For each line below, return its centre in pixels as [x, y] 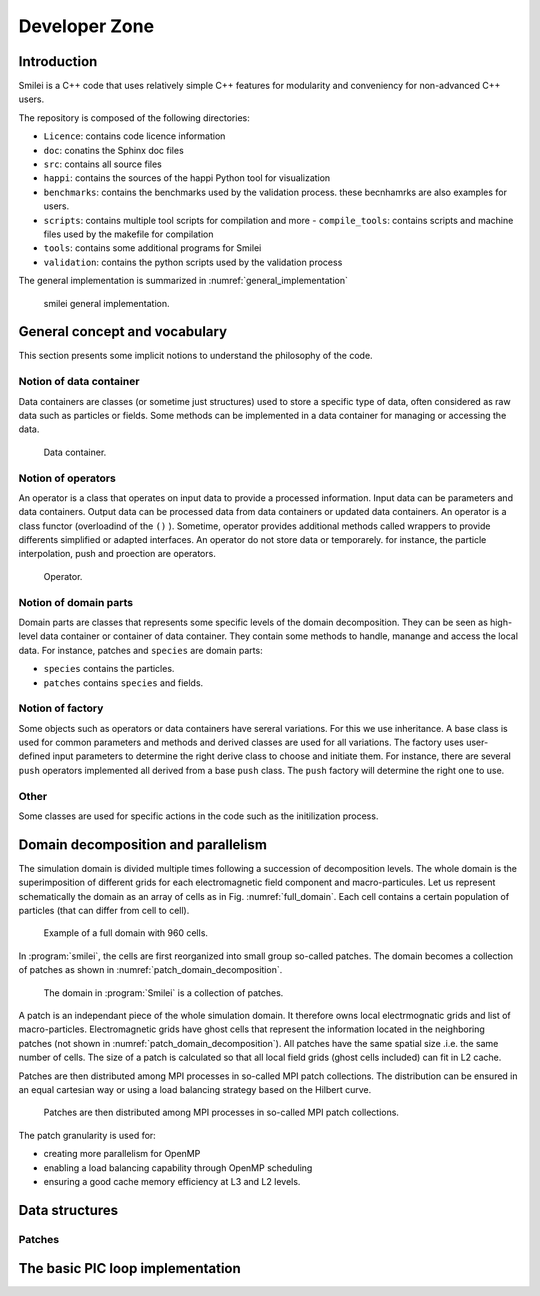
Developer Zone [86, 26]
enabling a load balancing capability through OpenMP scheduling [178, 1167]
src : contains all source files [102, 164]
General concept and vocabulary [123, 331]
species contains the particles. [109, 669]
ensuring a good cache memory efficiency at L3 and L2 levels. [172, 1181]
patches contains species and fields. [123, 682]
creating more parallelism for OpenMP [122, 1154]
